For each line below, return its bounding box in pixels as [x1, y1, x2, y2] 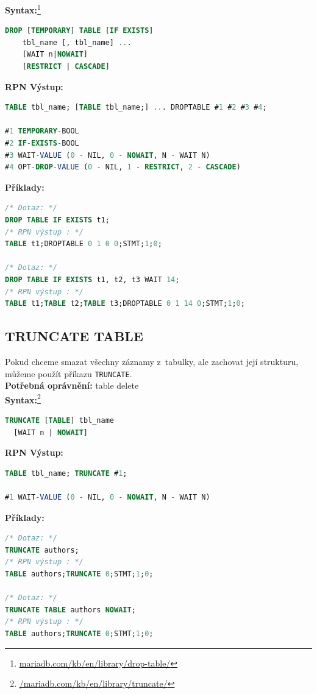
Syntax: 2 [5, 391, 41, 406]
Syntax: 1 [5, 2, 41, 16]
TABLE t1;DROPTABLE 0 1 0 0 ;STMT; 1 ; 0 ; [5, 239, 162, 249]
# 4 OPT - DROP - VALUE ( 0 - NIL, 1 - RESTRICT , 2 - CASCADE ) [5, 163, 241, 172]
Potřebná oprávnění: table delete [5, 379, 139, 392]
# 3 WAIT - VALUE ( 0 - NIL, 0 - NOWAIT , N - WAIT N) [5, 150, 210, 160]
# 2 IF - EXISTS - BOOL [5, 139, 79, 147]
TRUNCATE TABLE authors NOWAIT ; [5, 605, 136, 614]
